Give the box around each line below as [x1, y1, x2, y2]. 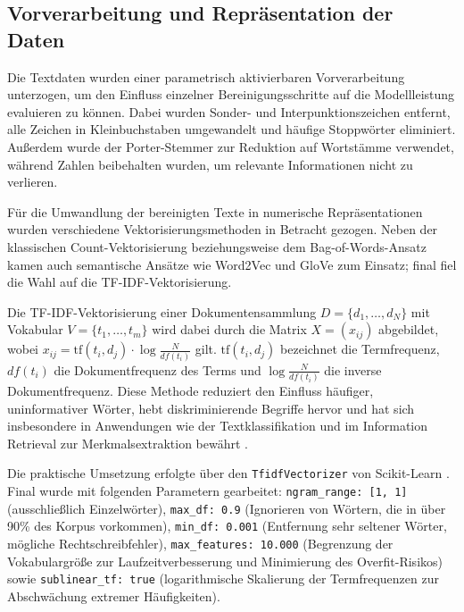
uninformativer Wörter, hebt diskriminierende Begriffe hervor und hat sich [7, 398, 415, 417]
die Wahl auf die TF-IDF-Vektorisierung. [7, 272, 232, 291]
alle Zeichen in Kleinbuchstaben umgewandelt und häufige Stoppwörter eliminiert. [7, 120, 456, 138]
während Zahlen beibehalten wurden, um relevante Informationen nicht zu [7, 155, 413, 173]
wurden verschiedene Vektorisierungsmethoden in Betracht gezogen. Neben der [7, 220, 438, 239]
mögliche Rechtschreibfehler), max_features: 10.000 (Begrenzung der [7, 533, 394, 552]
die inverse [324, 360, 382, 379]
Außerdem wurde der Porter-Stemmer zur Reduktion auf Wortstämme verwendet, [7, 137, 454, 155]
